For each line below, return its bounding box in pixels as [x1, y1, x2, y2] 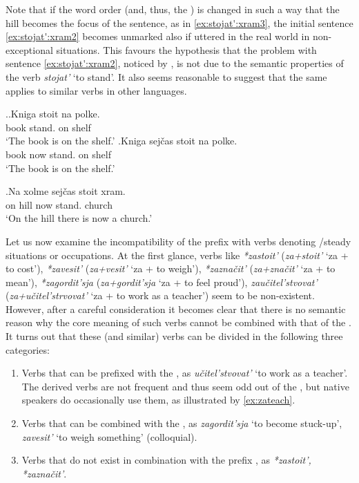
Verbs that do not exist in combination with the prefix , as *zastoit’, [21, 453, 311, 467]
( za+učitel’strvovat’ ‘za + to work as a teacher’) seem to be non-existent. [6, 288, 315, 303]
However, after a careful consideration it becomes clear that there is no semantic [6, 301, 346, 316]
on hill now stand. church [6, 197, 113, 211]
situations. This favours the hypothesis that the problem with [56, 42, 317, 57]
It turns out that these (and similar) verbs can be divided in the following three [6, 329, 343, 343]
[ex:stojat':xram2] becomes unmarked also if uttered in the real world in [6, 29, 310, 44]
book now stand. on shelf [6, 146, 112, 161]
